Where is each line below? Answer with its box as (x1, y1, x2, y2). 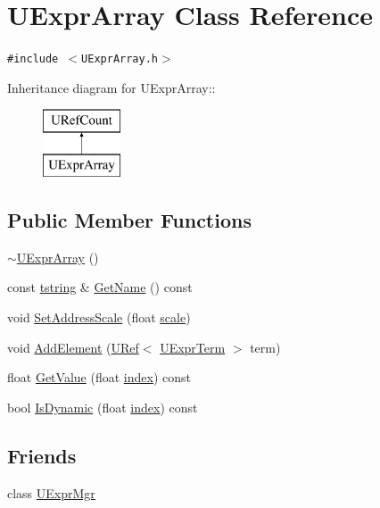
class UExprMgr (7, 483, 95, 502)
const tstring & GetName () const (7, 278, 193, 296)
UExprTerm (160, 337, 226, 356)
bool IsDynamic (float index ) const (7, 397, 198, 416)
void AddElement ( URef (7, 337, 139, 356)
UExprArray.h (81, 53, 158, 66)
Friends (7, 441, 77, 469)
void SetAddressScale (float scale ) (7, 307, 191, 326)
